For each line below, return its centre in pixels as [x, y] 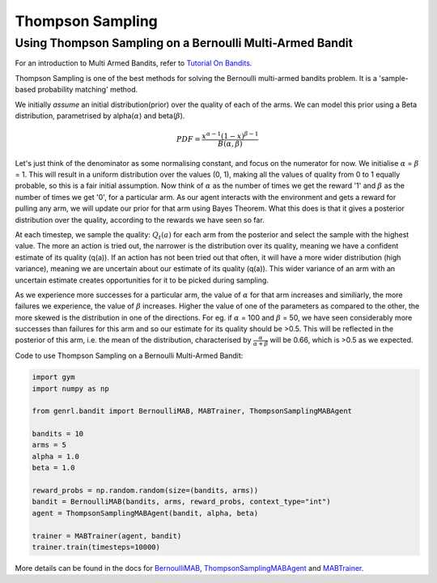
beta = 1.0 [53, 468]
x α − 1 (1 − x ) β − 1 [230, 136]
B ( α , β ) [230, 143]
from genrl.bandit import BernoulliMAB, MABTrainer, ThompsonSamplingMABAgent [192, 411]
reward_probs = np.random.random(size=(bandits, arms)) [145, 491]
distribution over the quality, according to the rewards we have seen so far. [140, 219]
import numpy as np [70, 388]
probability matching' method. [88, 90]
